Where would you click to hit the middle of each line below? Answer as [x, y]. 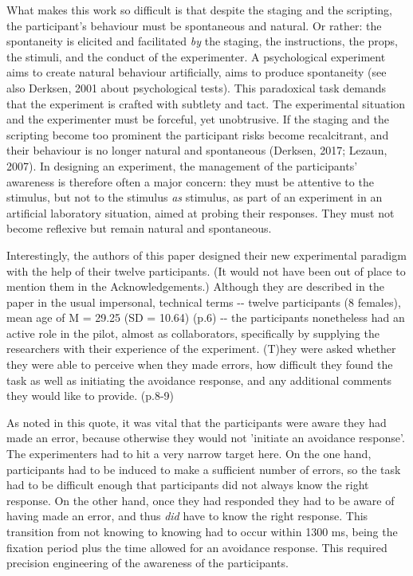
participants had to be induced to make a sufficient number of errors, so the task [204, 469]
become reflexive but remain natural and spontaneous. [139, 228]
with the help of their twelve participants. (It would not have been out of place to [206, 270]
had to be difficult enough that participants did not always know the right [188, 485]
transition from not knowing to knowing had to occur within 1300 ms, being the [202, 531]
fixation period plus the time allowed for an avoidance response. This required [197, 547]
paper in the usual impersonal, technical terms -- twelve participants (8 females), [204, 302]
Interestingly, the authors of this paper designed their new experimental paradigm [206, 255]
